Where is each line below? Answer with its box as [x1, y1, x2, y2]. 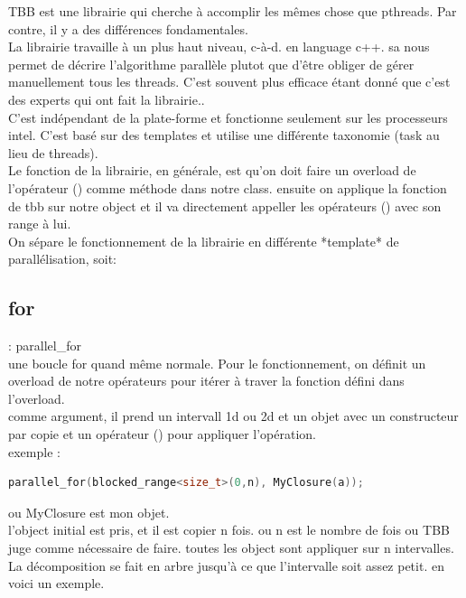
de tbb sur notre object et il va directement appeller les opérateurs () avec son [8, 196, 442, 215]
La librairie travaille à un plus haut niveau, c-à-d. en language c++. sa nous [8, 37, 430, 56]
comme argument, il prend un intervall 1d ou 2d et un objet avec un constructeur [8, 406, 459, 425]
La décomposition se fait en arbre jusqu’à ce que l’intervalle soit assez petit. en [8, 556, 444, 575]
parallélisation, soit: [8, 249, 116, 268]
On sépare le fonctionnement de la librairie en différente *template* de [8, 231, 399, 250]
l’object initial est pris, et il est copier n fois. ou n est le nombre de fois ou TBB [8, 520, 450, 539]
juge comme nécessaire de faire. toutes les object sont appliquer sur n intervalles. [8, 538, 454, 557]
